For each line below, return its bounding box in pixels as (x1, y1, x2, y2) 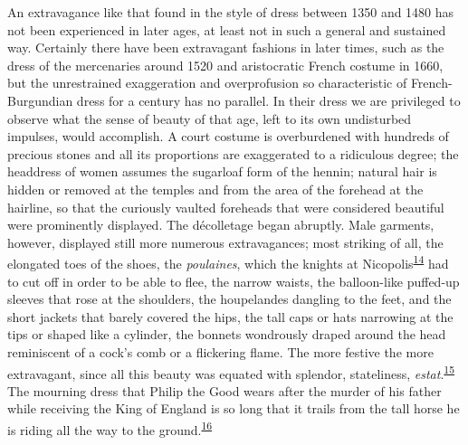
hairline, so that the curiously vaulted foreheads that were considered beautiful (7, 197, 444, 216)
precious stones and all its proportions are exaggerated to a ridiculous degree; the (7, 144, 459, 163)
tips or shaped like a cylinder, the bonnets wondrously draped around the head (7, 325, 446, 344)
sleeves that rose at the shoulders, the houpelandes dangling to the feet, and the (7, 289, 452, 308)
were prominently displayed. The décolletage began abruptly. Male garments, (7, 215, 435, 234)
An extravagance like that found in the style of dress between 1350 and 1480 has (7, 3, 454, 21)
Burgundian (7, 90, 73, 109)
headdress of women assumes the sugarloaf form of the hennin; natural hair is (7, 162, 437, 181)
